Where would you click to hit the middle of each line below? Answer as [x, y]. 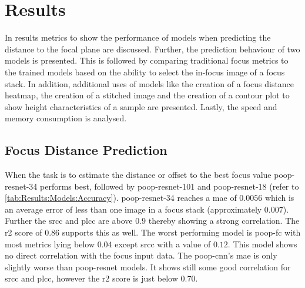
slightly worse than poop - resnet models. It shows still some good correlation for [148, 267]
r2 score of [24, 232]
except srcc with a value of [163, 244]
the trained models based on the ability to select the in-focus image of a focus [145, 72]
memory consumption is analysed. [66, 118]
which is [279, 198]
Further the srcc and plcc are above [69, 221]
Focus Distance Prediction [86, 150]
